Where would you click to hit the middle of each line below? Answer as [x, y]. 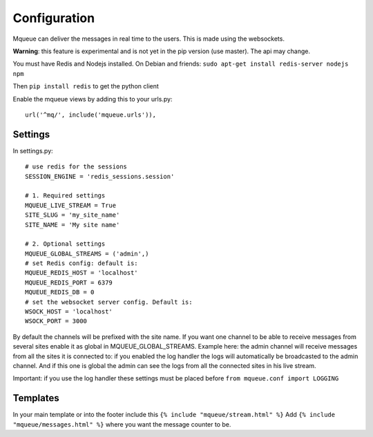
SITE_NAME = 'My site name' [73, 225]
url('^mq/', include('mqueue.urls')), [91, 115]
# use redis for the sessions [76, 167]
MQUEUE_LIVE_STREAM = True [71, 205]
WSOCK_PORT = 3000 [56, 321]
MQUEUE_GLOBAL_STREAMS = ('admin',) [87, 253]
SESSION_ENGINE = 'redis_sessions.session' [100, 176]
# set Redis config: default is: [82, 263]
